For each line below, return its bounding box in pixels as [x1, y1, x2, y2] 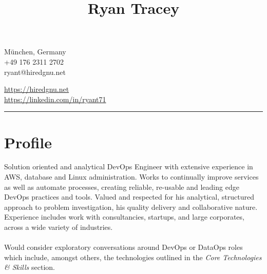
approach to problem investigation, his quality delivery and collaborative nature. [4, 201, 258, 212]
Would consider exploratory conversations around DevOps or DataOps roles [4, 242, 243, 252]
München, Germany [4, 46, 66, 57]
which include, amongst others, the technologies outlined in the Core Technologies [4, 251, 262, 262]
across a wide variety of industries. [4, 222, 113, 232]
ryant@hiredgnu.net [4, 66, 66, 77]
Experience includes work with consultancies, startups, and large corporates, [4, 211, 244, 222]
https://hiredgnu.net [4, 84, 69, 94]
